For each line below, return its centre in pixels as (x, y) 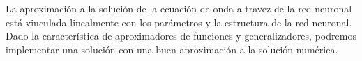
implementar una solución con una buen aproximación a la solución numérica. (172, 49)
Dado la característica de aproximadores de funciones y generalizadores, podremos (181, 36)
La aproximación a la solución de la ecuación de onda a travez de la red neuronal (179, 8)
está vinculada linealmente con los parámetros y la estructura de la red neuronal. (179, 22)
